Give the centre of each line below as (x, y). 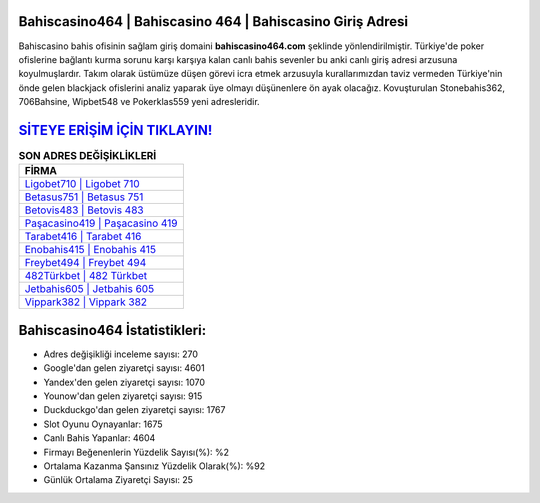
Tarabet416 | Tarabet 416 (83, 237)
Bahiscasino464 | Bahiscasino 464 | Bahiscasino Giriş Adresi (213, 21)
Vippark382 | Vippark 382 (86, 302)
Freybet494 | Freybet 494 (85, 263)
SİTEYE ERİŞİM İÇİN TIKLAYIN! (115, 130)
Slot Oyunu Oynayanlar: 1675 (103, 424)
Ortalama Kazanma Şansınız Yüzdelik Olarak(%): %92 (154, 466)
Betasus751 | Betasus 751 (84, 197)
